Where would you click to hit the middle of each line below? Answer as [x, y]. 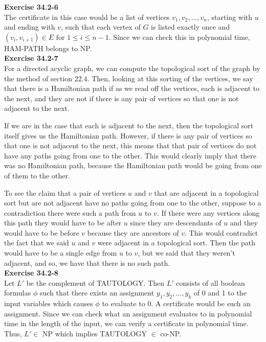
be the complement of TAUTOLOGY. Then [95, 282]
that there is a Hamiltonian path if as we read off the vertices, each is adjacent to [132, 88]
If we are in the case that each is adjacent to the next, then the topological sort [129, 125]
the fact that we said [37, 243]
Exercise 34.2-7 [31, 58]
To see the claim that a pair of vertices [65, 192]
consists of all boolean [210, 282]
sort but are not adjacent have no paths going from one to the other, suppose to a [133, 203]
